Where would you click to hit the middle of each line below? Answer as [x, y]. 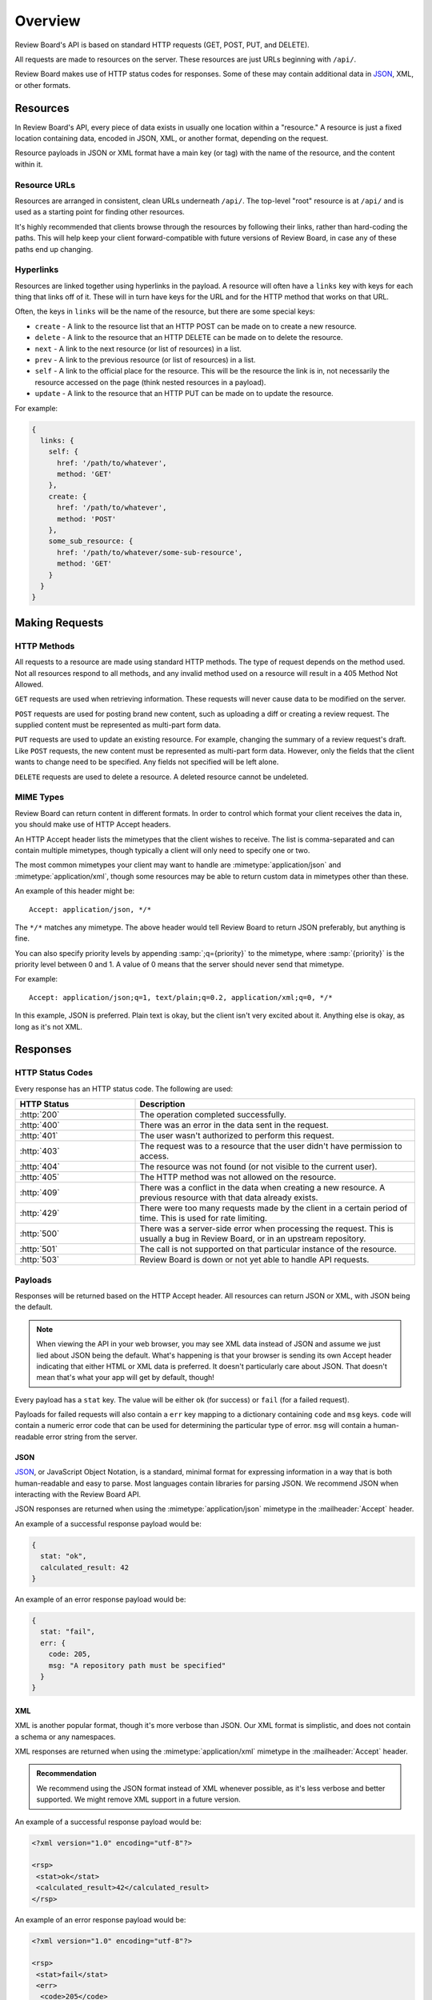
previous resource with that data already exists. [229, 1198]
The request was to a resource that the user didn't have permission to [271, 1146]
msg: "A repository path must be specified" [137, 1665]
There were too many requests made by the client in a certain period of [274, 1208]
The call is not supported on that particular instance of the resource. [268, 1250]
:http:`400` [40, 1126]
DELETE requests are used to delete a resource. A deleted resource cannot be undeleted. [162, 777]
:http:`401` [39, 1136]
